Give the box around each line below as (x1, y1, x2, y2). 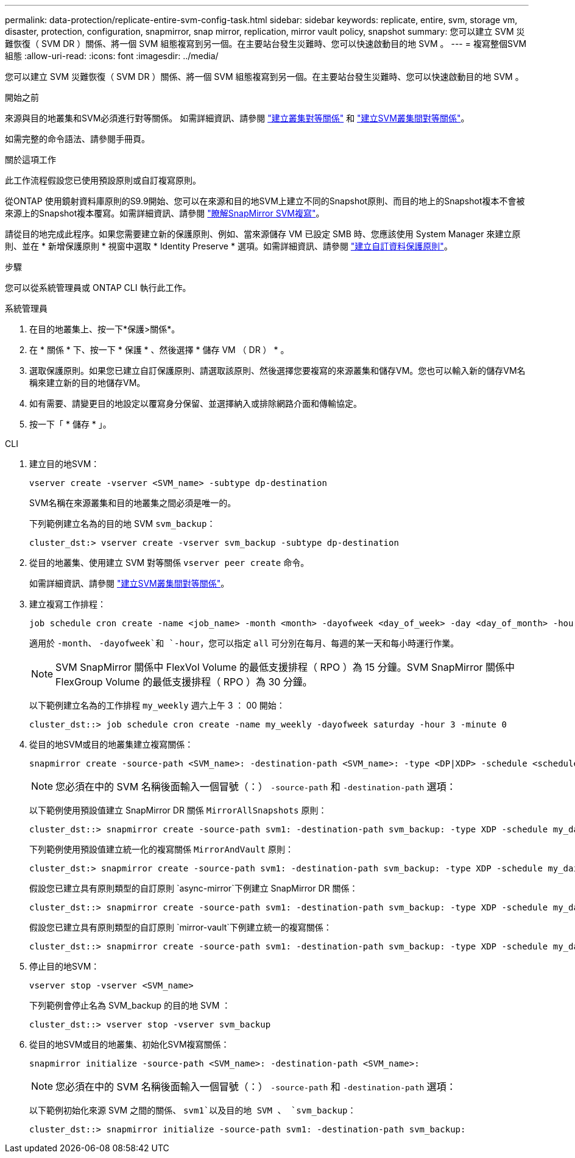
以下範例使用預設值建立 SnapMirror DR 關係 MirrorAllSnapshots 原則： (29, 805, 327, 815)
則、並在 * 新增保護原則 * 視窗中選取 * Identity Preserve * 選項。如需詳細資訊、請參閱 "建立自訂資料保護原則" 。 (5, 241, 453, 251)
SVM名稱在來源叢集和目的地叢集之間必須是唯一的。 (29, 498, 236, 508)
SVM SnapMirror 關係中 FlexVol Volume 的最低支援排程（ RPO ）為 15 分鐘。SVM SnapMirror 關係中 (55, 661, 515, 673)
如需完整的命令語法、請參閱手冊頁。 (5, 134, 150, 144)
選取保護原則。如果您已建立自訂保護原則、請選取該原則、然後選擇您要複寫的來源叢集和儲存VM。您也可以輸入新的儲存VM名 (29, 365, 526, 376)
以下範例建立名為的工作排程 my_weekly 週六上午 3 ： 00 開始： (29, 700, 285, 710)
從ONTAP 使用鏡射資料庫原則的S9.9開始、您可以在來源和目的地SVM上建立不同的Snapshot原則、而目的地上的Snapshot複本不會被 (5, 196, 525, 206)
